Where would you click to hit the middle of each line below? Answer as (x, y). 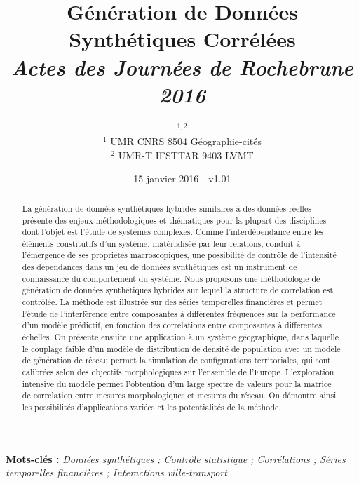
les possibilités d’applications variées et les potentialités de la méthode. (151, 407)
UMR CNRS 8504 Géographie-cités (186, 141)
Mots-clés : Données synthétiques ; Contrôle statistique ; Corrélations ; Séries (176, 458)
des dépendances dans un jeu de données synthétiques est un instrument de (160, 267)
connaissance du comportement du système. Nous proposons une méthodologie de (171, 278)
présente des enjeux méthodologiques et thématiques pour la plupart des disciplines (174, 220)
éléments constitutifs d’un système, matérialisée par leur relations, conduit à (161, 243)
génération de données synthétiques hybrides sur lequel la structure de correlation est (178, 290)
